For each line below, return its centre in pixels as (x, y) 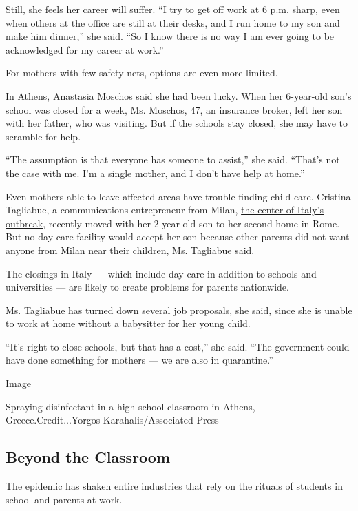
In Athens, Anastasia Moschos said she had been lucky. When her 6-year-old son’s (179, 95)
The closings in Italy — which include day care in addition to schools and (161, 273)
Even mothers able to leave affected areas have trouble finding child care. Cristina (178, 196)
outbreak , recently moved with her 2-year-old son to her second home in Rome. (173, 223)
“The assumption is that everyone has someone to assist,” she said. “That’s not (173, 159)
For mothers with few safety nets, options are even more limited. (142, 73)
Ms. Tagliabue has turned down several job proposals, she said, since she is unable (179, 310)
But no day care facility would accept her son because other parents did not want (178, 237)
